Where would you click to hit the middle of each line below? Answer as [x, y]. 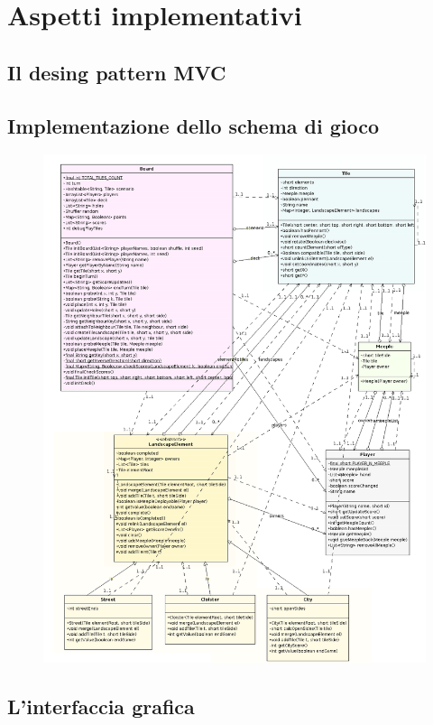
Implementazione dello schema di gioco [193, 125]
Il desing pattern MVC [117, 72]
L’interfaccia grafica [101, 706]
